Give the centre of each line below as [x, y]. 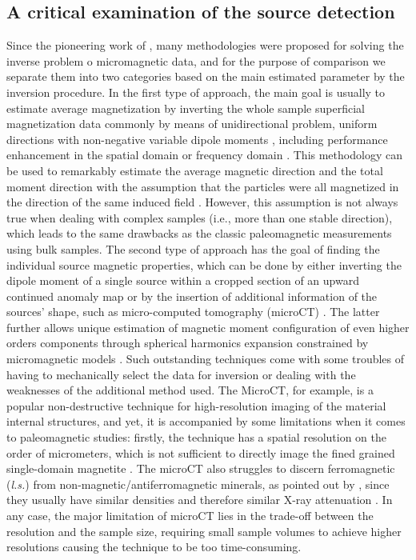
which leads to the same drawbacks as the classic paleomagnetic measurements [199, 233]
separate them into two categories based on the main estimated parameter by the [206, 76]
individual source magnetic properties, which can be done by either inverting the [204, 264]
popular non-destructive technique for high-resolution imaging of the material [196, 405]
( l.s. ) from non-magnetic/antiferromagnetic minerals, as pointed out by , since [198, 484]
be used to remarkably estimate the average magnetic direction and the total [195, 170]
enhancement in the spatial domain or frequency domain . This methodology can [204, 155]
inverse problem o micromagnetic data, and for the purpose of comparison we [196, 60]
